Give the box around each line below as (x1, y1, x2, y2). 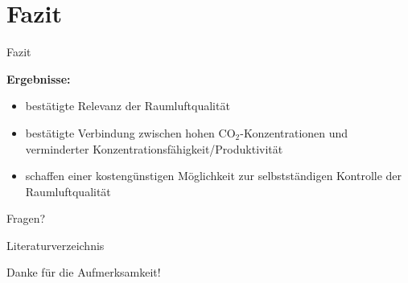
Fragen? (6, 210, 46, 227)
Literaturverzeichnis (6, 236, 105, 253)
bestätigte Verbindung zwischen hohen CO (25, 124, 236, 141)
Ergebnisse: (6, 70, 71, 87)
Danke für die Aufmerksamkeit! (6, 264, 161, 281)
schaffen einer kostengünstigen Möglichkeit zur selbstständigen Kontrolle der (25, 167, 402, 184)
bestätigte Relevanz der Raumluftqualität (25, 97, 230, 114)
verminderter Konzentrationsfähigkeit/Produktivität (25, 140, 283, 157)
